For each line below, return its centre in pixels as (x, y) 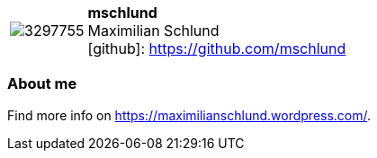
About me (42, 84)
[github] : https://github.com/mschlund (217, 48)
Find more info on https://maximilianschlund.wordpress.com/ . (189, 115)
